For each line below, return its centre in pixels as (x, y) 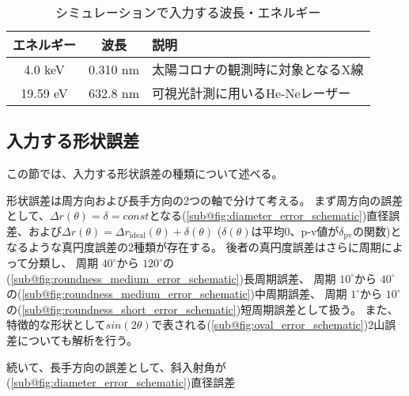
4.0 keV (44, 69)
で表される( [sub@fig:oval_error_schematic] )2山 (268, 324)
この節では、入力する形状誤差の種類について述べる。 (145, 173)
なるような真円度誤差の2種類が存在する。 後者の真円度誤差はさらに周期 (194, 247)
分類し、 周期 (63, 263)
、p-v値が (314, 230)
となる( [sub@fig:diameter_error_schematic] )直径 (269, 215)
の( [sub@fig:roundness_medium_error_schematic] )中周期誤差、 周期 (177, 294)
